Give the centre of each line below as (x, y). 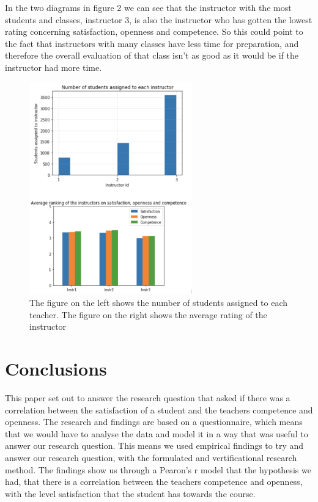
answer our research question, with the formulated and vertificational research (151, 457)
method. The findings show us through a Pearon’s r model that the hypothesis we (158, 469)
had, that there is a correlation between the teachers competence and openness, (154, 482)
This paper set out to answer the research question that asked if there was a (148, 397)
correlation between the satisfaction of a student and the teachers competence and (159, 409)
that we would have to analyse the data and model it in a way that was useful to (157, 433)
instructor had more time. (54, 67)
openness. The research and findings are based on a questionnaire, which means (154, 422)
